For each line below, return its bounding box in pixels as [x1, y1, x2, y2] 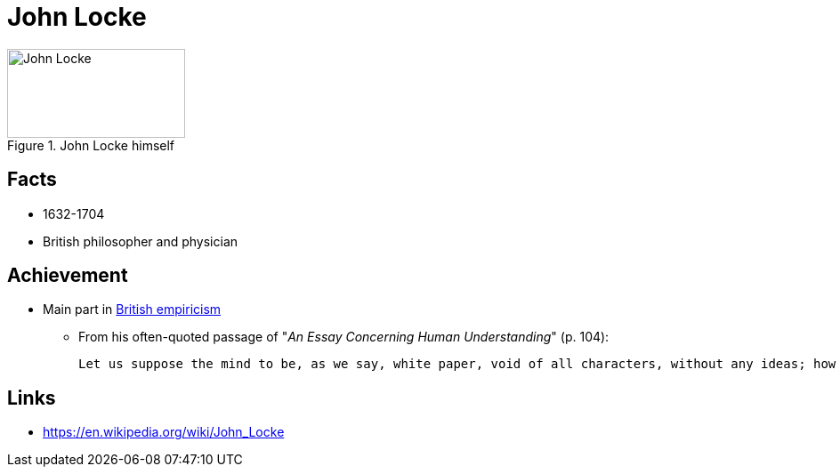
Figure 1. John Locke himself [7, 137, 175, 153]
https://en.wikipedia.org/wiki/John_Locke [43, 424, 285, 440]
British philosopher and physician [43, 233, 238, 249]
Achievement [7, 264, 128, 287]
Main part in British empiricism [43, 301, 222, 317]
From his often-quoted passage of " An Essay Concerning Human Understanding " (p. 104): [78, 329, 610, 345]
